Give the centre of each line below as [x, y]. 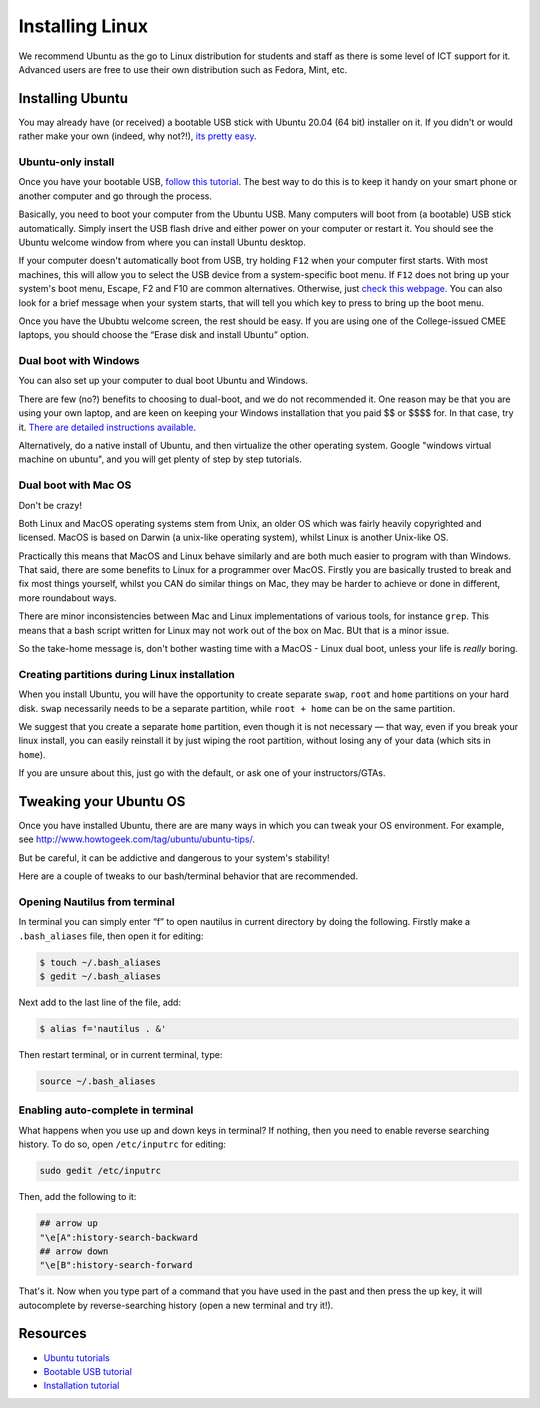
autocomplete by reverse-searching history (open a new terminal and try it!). [176, 1305]
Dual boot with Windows [79, 361]
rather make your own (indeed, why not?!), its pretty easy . [137, 136]
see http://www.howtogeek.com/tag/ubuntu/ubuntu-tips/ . [136, 839]
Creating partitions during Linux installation [126, 674]
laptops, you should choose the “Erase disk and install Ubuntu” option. [163, 335]
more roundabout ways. [67, 597]
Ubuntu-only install [66, 162]
